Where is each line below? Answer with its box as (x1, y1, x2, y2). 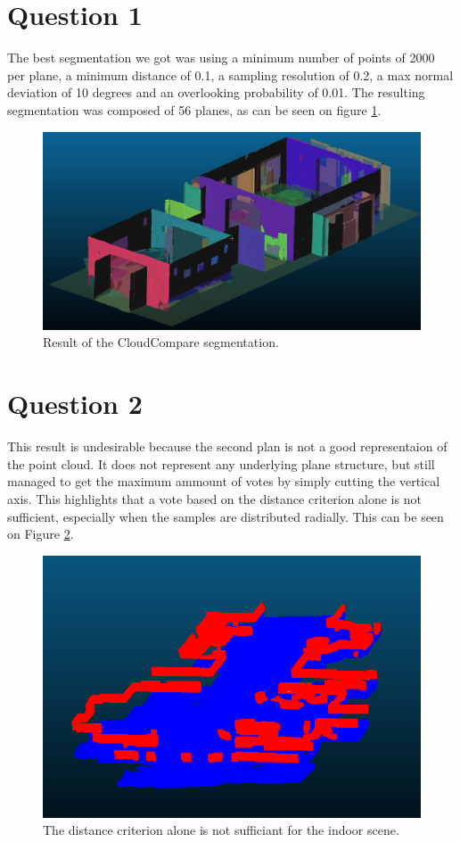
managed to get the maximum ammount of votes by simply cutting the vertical (7, 472, 440, 491)
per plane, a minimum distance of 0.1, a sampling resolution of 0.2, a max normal (7, 65, 454, 84)
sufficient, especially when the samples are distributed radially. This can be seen (7, 507, 444, 525)
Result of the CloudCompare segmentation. (43, 333, 279, 351)
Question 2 (7, 385, 143, 422)
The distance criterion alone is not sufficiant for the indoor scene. (43, 821, 399, 839)
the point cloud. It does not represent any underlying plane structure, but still (7, 454, 435, 473)
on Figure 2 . (7, 524, 74, 543)
